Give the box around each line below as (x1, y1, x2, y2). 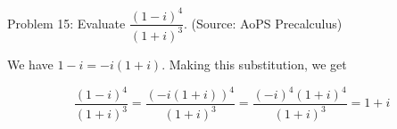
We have (7, 54, 54, 73)
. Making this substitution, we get (161, 54, 347, 73)
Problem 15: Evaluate (7, 13, 126, 32)
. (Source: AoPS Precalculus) (184, 13, 343, 32)
